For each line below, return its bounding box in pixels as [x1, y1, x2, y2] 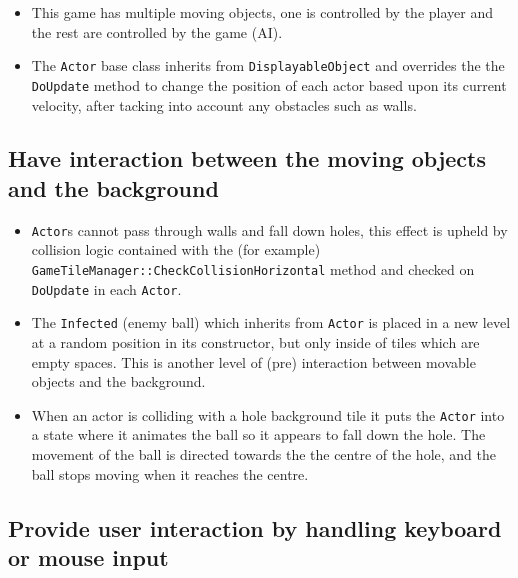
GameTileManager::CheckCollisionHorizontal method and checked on [31, 258, 475, 279]
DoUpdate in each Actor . [31, 278, 182, 299]
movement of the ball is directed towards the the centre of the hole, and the [31, 443, 496, 464]
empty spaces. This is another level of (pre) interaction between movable [31, 351, 476, 372]
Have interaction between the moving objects [8, 143, 487, 174]
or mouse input [8, 541, 169, 572]
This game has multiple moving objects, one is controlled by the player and [31, 2, 493, 22]
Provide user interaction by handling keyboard [8, 512, 502, 543]
